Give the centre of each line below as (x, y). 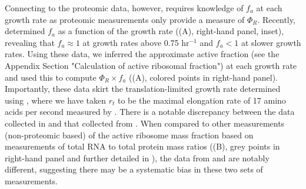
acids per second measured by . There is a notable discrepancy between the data (150, 112)
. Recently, (276, 19)
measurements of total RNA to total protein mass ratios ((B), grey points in (142, 146)
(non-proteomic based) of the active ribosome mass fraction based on (129, 135)
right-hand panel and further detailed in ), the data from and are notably (137, 157)
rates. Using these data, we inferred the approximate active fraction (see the (142, 54)
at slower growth (271, 42)
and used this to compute (51, 77)
